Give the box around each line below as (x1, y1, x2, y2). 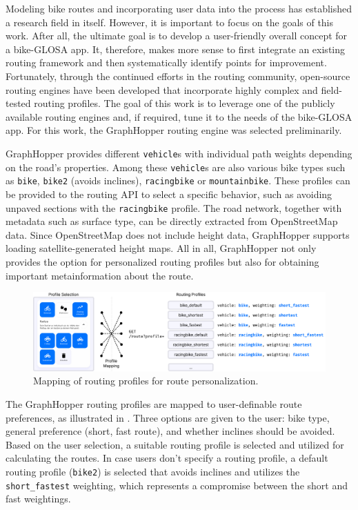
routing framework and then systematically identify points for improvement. (6, 55, 327, 70)
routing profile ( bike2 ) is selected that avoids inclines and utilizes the (6, 464, 300, 478)
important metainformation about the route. (6, 268, 194, 282)
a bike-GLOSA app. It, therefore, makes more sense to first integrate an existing (6, 41, 346, 56)
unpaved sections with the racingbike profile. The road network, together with (6, 200, 342, 215)
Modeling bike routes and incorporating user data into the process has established (6, 1, 352, 15)
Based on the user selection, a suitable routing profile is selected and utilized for (6, 437, 344, 451)
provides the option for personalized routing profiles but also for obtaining (6, 254, 319, 268)
